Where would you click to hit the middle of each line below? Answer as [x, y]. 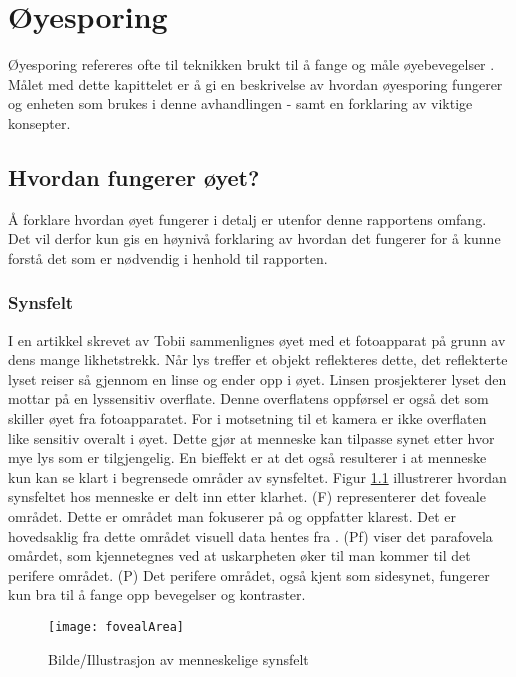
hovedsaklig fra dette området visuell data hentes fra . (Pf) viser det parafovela [250, 535]
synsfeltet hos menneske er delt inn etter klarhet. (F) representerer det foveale [247, 496]
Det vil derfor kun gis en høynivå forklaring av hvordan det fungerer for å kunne [254, 238]
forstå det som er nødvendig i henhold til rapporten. [168, 257]
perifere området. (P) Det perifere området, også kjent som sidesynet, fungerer [249, 574]
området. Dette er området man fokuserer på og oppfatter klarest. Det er [232, 516]
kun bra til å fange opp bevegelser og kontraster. [157, 594]
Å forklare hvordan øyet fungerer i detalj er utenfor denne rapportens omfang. [247, 218]
